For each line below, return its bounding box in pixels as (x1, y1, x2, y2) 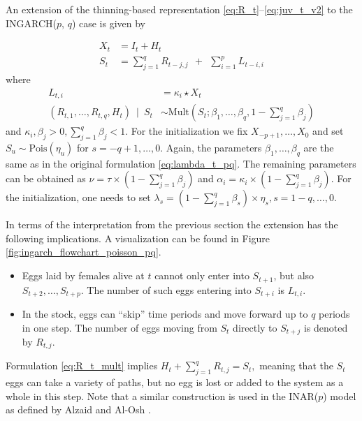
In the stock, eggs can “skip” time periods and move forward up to (22, 306, 308, 320)
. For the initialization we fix (125, 124, 248, 138)
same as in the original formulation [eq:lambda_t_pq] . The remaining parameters (6, 156, 356, 170)
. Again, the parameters (160, 140, 262, 154)
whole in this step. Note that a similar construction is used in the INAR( (6, 388, 319, 403)
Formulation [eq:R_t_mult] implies (6, 358, 158, 373)
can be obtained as (6, 171, 86, 186)
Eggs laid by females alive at (22, 268, 145, 283)
